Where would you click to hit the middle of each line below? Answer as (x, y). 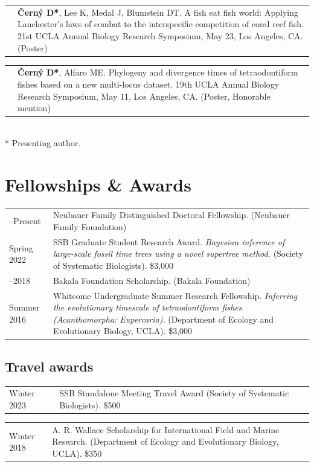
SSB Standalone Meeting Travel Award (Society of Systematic (174, 393)
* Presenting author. (43, 142)
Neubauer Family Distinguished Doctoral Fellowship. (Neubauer (171, 215)
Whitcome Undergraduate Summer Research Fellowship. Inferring (175, 295)
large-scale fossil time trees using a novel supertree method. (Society (178, 253)
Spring (21, 247)
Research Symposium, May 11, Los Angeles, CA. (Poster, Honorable (144, 96)
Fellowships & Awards (98, 184)
